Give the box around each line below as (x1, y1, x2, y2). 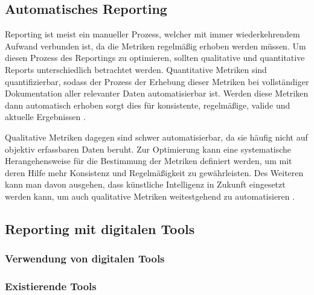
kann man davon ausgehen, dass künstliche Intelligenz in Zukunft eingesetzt (5, 178, 286, 191)
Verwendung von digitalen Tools (5, 251, 165, 266)
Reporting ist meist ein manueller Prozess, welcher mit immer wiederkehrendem (5, 28, 300, 40)
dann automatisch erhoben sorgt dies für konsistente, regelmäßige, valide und (5, 98, 290, 111)
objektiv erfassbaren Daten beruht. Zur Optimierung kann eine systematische (5, 142, 292, 155)
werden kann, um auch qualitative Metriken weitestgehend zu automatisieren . (5, 189, 295, 202)
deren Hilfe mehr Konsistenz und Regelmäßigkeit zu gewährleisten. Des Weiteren (5, 166, 304, 179)
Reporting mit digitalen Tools (5, 219, 195, 238)
